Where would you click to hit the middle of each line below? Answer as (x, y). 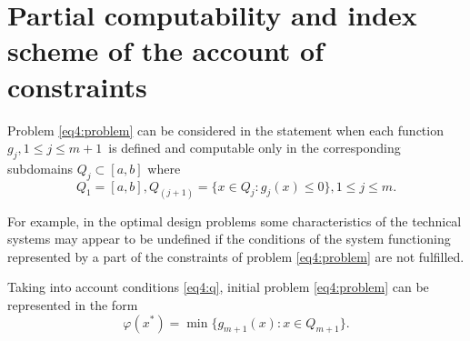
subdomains (40, 168)
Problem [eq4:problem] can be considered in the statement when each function (225, 130)
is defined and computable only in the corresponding (255, 148)
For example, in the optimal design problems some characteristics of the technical (235, 221)
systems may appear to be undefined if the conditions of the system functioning (229, 239)
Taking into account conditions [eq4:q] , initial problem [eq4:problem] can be (218, 287)
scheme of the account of (166, 50)
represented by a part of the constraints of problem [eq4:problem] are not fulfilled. (236, 256)
